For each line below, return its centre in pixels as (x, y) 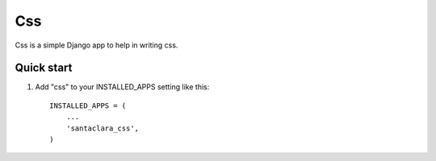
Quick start (44, 68)
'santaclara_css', (103, 128)
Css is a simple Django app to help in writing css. (96, 45)
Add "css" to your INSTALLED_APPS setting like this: (122, 87)
